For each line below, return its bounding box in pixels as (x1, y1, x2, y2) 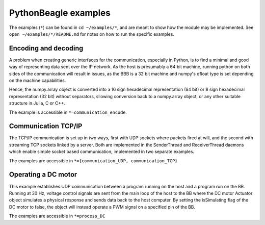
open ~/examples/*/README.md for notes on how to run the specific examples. (9, 31, 174, 37)
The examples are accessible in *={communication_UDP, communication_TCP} (9, 157, 178, 164)
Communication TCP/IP (9, 122, 82, 130)
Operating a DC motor (9, 171, 77, 179)
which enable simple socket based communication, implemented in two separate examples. (9, 149, 195, 154)
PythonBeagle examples (9, 7, 110, 18)
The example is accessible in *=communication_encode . (9, 109, 127, 115)
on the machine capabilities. (9, 77, 66, 83)
